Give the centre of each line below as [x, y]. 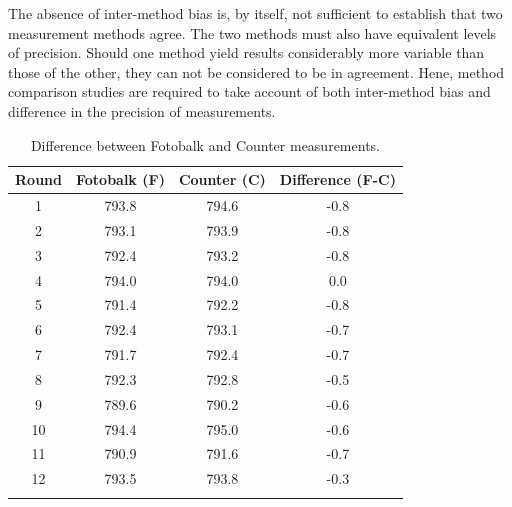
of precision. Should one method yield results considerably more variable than [246, 52]
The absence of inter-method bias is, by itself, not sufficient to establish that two [255, 13]
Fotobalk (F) [120, 179]
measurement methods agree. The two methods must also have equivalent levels [252, 32]
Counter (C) [222, 179]
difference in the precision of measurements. [142, 110]
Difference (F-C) [337, 179]
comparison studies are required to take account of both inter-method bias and [249, 91]
